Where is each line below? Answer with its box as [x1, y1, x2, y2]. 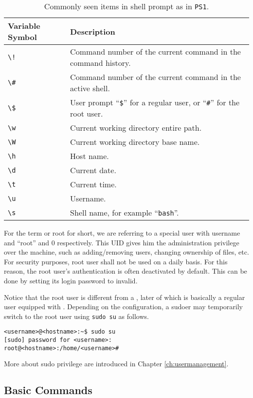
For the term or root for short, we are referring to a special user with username [4, 228, 240, 238]
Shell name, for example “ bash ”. [70, 207, 179, 218]
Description [70, 25, 115, 37]
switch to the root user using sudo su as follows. [4, 311, 149, 321]
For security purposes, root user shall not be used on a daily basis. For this [4, 256, 228, 266]
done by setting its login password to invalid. [4, 275, 138, 285]
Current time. [70, 179, 117, 190]
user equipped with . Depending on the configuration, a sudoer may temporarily [4, 301, 243, 312]
